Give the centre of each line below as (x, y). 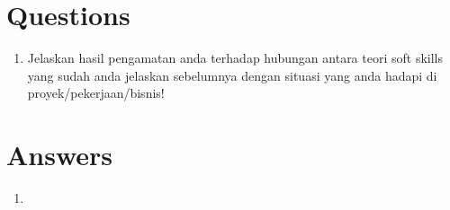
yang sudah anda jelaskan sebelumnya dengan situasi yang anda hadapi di (232, 75)
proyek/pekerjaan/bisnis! (96, 93)
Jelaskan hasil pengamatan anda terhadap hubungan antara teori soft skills (235, 58)
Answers (60, 155)
